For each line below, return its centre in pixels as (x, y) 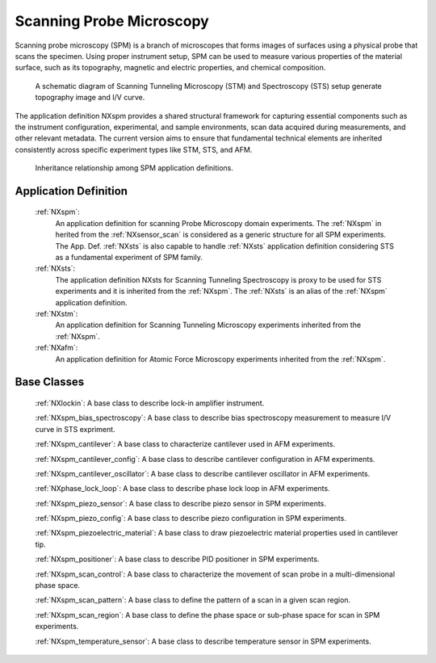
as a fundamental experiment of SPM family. (129, 258)
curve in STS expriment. (75, 429)
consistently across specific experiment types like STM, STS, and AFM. (134, 149)
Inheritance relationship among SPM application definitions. (134, 168)
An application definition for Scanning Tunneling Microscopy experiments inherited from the (208, 325)
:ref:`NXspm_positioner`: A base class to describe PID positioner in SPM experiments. (177, 559)
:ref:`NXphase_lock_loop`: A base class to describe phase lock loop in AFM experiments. (182, 489)
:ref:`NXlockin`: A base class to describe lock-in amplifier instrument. (150, 403)
